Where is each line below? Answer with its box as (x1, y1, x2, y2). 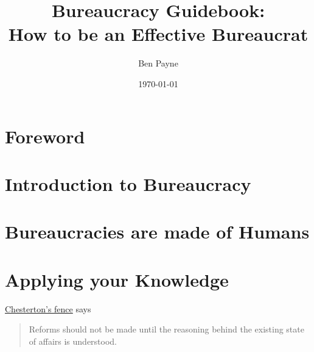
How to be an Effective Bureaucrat (8, 21, 309, 46)
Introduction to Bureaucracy (5, 171, 251, 196)
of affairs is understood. (29, 334, 117, 347)
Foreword (5, 123, 85, 148)
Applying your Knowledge (5, 267, 229, 292)
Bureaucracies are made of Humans (5, 219, 310, 244)
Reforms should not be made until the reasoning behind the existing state (29, 323, 304, 336)
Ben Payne (138, 57, 178, 70)
